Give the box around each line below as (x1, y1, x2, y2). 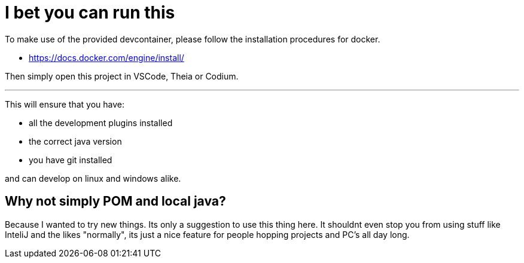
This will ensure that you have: (5, 99, 125, 109)
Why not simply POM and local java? (5, 194, 226, 209)
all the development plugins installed (29, 117, 173, 128)
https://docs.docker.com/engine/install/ (29, 52, 184, 63)
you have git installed (29, 154, 112, 165)
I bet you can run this (5, 2, 175, 23)
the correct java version (29, 136, 122, 146)
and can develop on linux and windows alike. (5, 173, 181, 184)
